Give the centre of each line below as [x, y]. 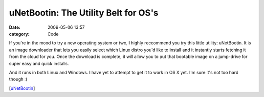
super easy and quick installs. [39, 63]
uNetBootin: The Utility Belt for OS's [84, 13]
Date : [15, 27]
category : [19, 34]
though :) [18, 79]
